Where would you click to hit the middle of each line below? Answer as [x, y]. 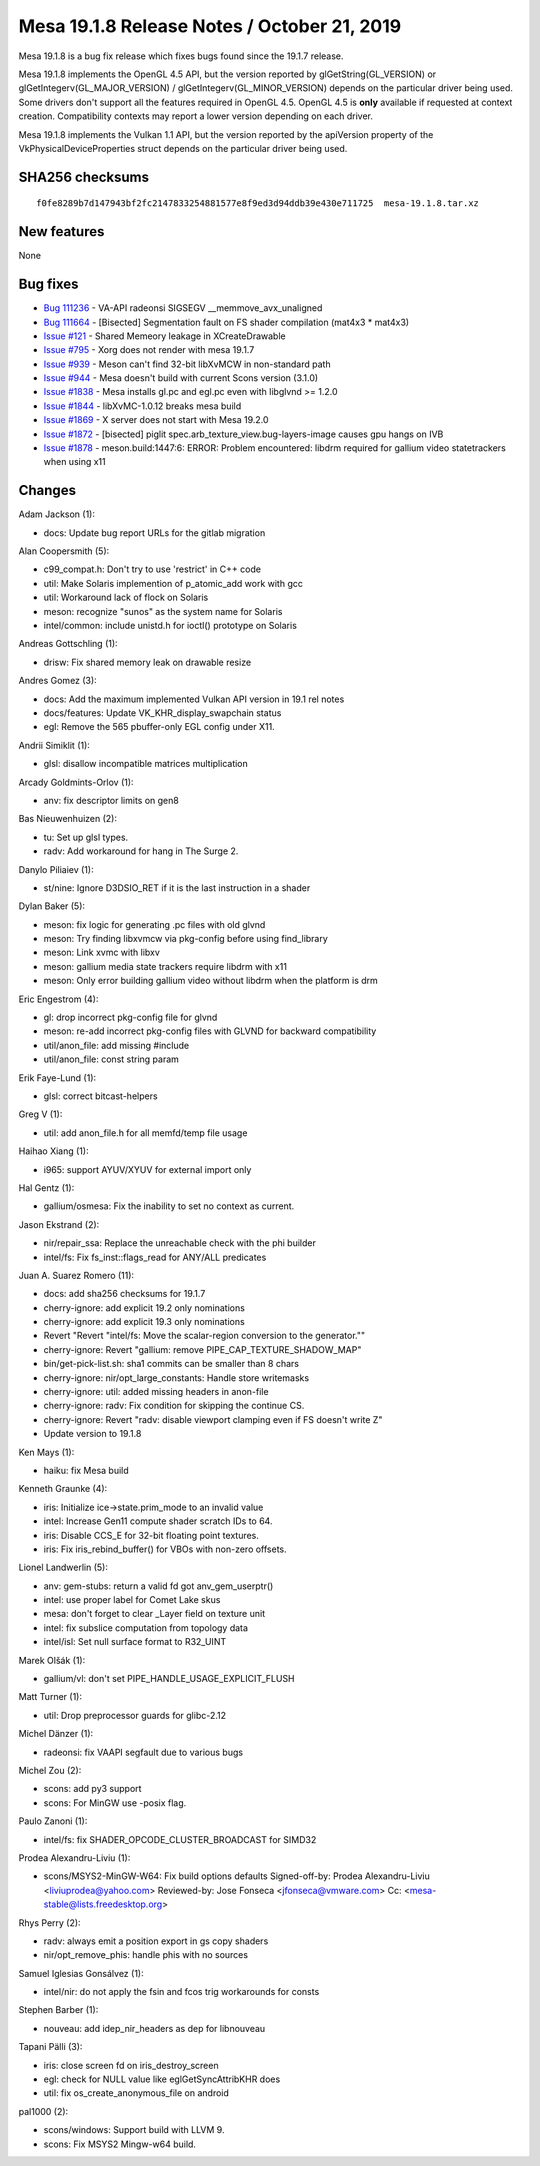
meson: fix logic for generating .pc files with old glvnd [154, 924]
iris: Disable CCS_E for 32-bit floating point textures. [151, 1535]
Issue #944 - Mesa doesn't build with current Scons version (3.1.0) [181, 378]
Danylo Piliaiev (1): [56, 869]
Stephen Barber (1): [58, 2010]
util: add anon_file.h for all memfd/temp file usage [145, 1132]
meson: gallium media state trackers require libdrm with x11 [165, 966]
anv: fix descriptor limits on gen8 [111, 800]
